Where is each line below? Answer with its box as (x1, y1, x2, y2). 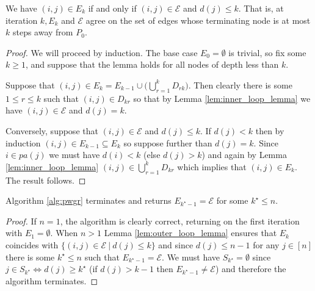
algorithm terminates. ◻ (5, 274, 98, 287)
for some (216, 194, 248, 207)
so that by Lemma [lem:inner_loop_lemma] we (133, 92, 311, 104)
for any (253, 238, 280, 251)
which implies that (177, 160, 247, 173)
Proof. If (5, 214, 37, 227)
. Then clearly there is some (188, 78, 292, 91)
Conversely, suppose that (5, 124, 98, 137)
